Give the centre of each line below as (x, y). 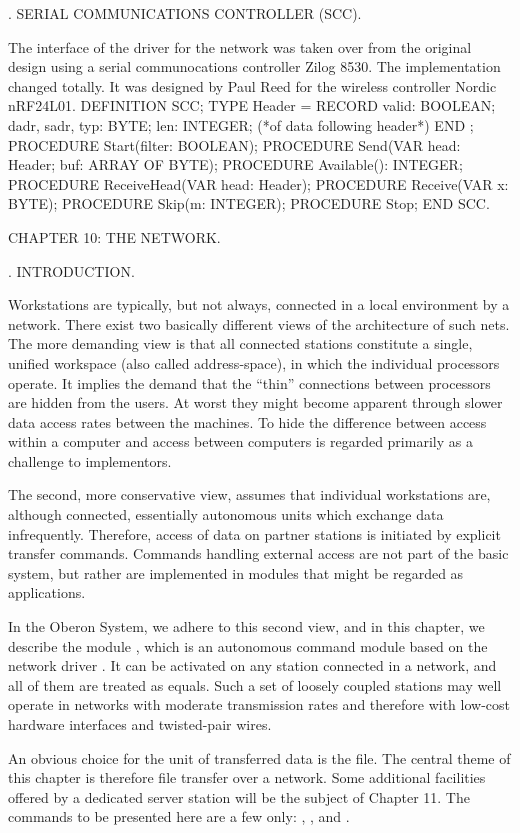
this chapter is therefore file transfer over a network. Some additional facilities (247, 777)
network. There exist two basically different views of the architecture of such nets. (259, 323)
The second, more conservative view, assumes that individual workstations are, (249, 494)
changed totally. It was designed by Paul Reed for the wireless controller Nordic (252, 85)
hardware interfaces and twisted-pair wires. (140, 724)
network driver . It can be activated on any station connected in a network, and (252, 665)
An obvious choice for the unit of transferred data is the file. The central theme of (259, 757)
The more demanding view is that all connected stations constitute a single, (240, 343)
